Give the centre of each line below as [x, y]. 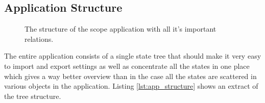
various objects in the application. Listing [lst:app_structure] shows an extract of [131, 86]
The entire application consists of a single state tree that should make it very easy [133, 56]
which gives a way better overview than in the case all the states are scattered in [130, 76]
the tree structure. [33, 96]
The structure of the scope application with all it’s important [121, 29]
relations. [39, 38]
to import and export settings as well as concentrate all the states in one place [127, 66]
